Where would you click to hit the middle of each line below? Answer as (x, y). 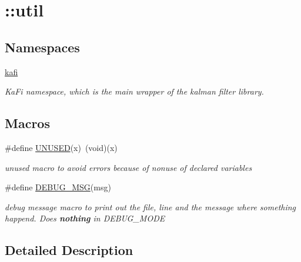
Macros (27, 123)
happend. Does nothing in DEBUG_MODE (85, 218)
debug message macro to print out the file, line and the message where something (150, 206)
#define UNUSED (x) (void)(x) (61, 147)
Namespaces (42, 47)
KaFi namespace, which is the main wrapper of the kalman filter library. (134, 91)
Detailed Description (69, 250)
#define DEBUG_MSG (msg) (58, 187)
